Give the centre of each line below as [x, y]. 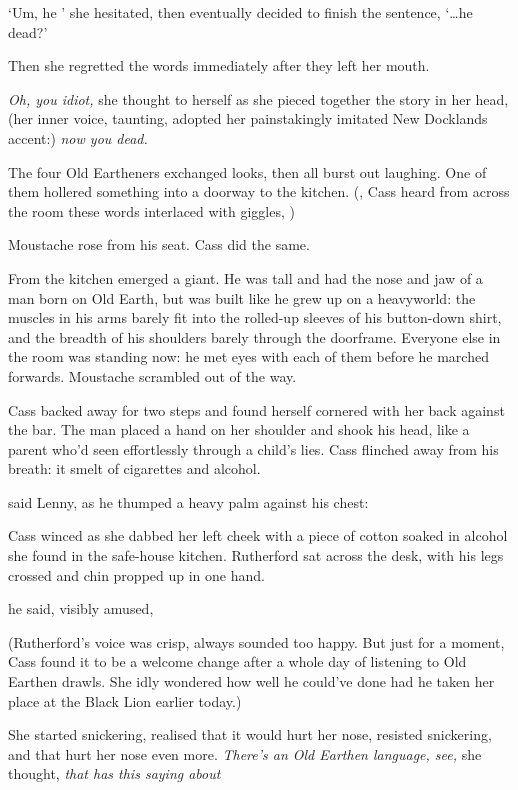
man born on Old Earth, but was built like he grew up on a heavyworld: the [242, 297]
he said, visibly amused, [81, 608]
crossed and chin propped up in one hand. [136, 574]
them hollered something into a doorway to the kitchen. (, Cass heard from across [259, 191]
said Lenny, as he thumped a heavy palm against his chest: [188, 501]
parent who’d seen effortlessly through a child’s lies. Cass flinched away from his [253, 448]
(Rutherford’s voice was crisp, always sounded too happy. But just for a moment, [256, 641]
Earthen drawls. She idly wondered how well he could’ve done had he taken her [251, 681]
